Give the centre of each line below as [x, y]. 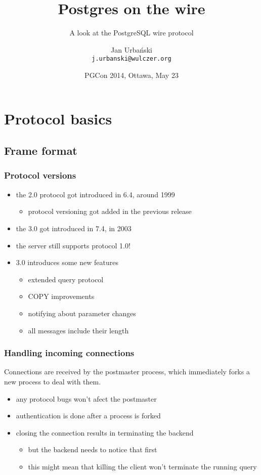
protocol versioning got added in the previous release [110, 211]
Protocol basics [58, 118]
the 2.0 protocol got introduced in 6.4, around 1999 [95, 194]
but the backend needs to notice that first [93, 449]
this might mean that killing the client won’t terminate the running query [142, 466]
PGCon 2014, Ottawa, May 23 [132, 75]
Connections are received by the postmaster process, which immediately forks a [127, 372]
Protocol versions [40, 175]
